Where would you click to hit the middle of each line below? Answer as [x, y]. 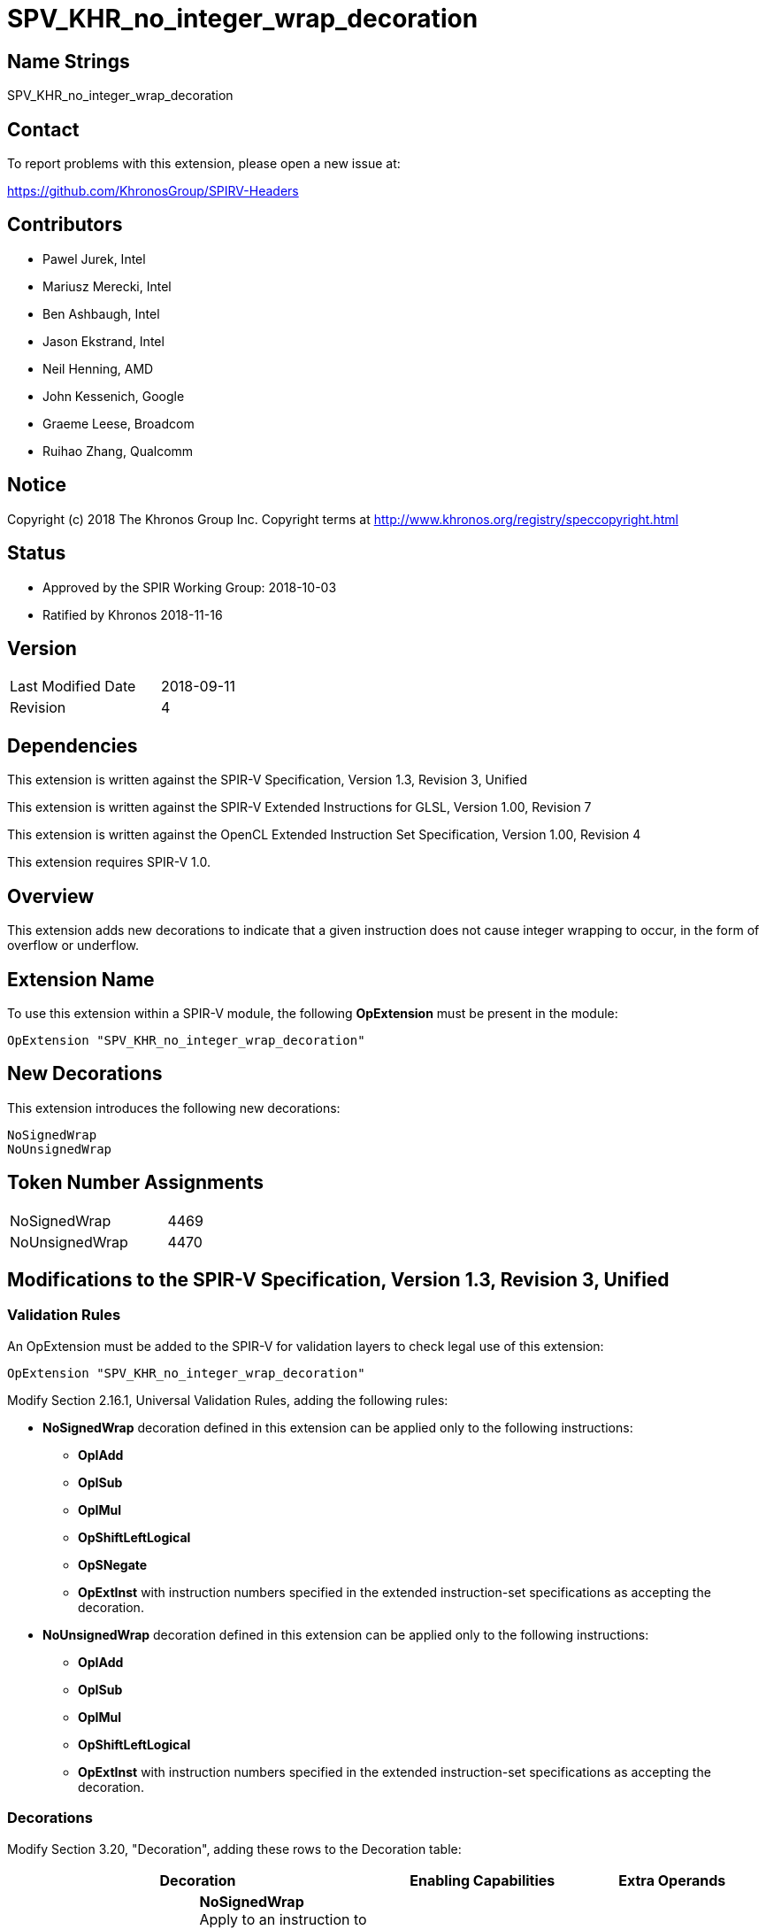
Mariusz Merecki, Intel [107, 286]
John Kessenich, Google [114, 396]
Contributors [65, 225]
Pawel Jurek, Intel [94, 259]
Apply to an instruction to [283, 1919]
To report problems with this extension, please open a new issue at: [204, 164]
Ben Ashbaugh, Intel [101, 313]
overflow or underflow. [73, 946]
